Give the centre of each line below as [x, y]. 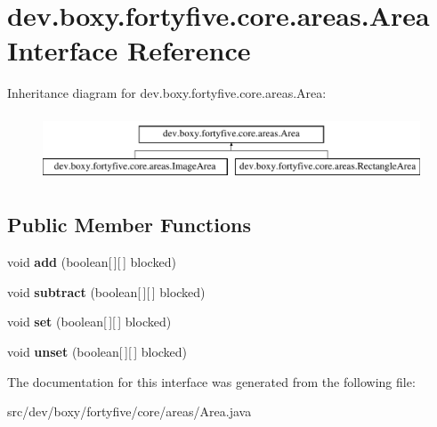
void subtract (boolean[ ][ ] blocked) [106, 291]
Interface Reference [129, 50]
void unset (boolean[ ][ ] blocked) [97, 352]
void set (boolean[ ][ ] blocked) [89, 322]
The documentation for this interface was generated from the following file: [211, 381]
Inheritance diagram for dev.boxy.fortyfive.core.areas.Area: [167, 93]
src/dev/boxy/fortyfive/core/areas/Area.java [129, 411]
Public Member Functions [129, 225]
